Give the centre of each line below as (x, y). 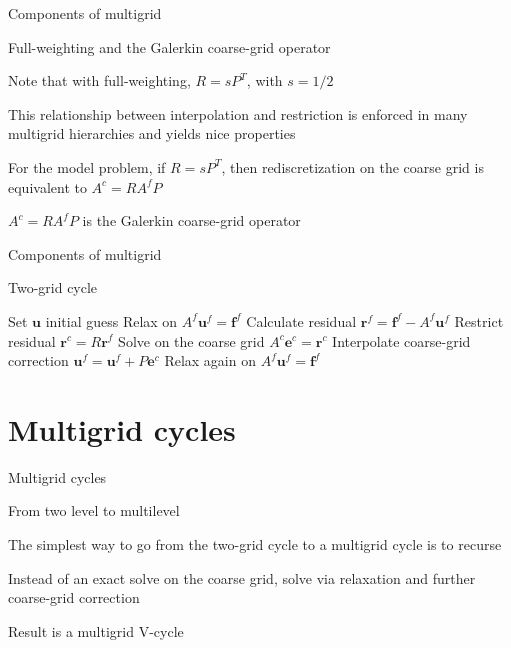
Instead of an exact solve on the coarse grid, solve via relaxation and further (242, 577)
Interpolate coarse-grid (401, 340)
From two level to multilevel (94, 510)
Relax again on (210, 360)
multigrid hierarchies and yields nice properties (152, 133)
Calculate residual (301, 320)
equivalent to (47, 186)
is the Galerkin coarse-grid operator (191, 220)
